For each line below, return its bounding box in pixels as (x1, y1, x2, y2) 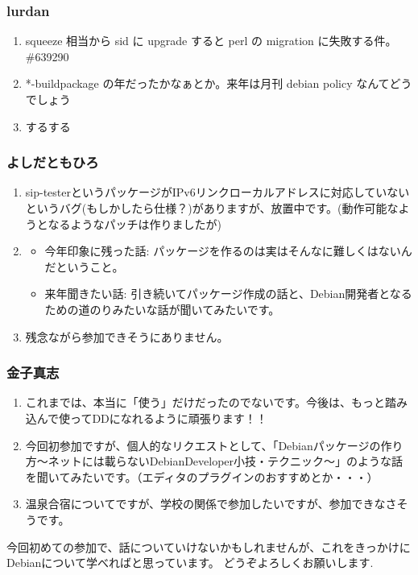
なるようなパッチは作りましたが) (48, 215, 221, 232)
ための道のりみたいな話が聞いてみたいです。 (44, 300, 280, 317)
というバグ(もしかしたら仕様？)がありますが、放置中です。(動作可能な (25, 200, 399, 216)
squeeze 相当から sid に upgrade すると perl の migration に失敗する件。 (25, 32, 397, 49)
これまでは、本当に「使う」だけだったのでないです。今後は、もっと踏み (25, 394, 408, 411)
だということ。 (44, 258, 124, 275)
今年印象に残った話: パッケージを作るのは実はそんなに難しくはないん (44, 242, 412, 259)
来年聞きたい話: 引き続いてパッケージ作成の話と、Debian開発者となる (44, 285, 412, 302)
